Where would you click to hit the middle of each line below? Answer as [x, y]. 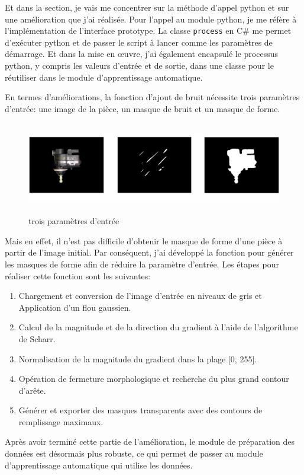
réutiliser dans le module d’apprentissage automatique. [104, 77]
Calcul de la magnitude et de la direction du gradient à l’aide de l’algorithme [158, 327]
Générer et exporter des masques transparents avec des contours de [140, 410]
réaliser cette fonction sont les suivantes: [78, 275]
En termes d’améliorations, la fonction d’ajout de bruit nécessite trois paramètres [152, 97]
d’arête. [32, 390]
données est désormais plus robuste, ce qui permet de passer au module [134, 453]
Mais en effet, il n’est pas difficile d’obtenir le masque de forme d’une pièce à [144, 240]
